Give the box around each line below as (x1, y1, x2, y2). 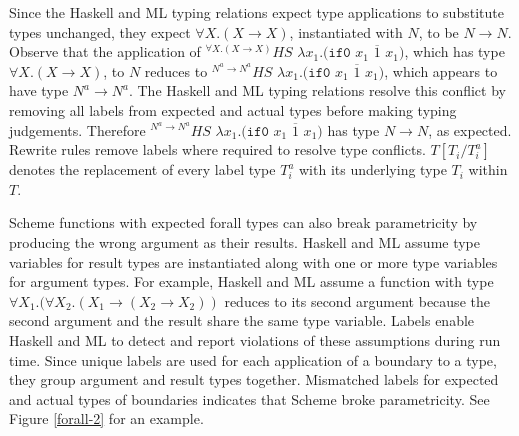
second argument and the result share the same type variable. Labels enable (9, 310, 475, 331)
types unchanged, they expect (9, 21, 191, 42)
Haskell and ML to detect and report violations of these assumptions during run (9, 329, 501, 350)
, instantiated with (289, 21, 403, 42)
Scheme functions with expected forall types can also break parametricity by (9, 212, 478, 233)
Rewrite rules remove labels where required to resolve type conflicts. (9, 139, 426, 160)
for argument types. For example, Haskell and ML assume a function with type (9, 271, 494, 292)
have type (9, 80, 69, 101)
